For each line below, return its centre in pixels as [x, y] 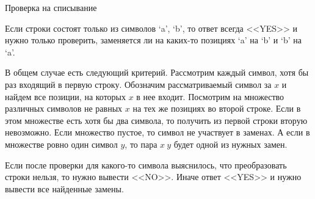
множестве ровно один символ [61, 144]
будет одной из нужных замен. [230, 144]
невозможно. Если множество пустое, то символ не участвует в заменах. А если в [157, 132]
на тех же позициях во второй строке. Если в [217, 108]
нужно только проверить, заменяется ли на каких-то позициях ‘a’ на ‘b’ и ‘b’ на [153, 40]
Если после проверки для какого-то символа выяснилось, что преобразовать [146, 165]
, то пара [141, 144]
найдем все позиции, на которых [66, 96]
